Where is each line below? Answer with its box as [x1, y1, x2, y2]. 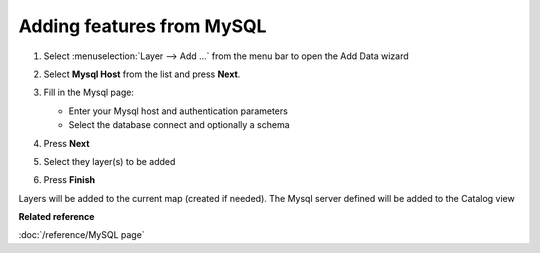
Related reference [18, 211, 95, 223]
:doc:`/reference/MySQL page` [18, 229, 145, 241]
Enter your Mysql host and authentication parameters [68, 105, 289, 117]
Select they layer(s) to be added [43, 155, 176, 167]
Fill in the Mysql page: [43, 86, 135, 99]
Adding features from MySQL [18, 15, 267, 37]
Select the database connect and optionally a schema [68, 119, 290, 131]
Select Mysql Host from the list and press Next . [43, 68, 241, 80]
